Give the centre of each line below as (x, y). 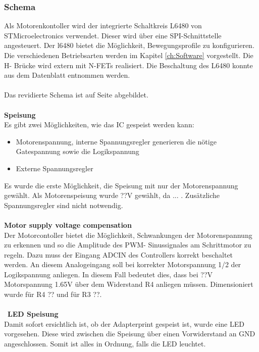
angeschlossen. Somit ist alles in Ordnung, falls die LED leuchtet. (105, 344)
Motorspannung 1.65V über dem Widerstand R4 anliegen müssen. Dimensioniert (129, 284)
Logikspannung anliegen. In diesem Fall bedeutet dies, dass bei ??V (108, 274)
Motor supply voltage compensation (68, 224)
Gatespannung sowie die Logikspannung (77, 151)
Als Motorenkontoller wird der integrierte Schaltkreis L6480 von (103, 26)
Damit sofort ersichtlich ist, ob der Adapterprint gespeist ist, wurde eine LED (124, 323)
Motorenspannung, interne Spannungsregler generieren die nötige (116, 141)
